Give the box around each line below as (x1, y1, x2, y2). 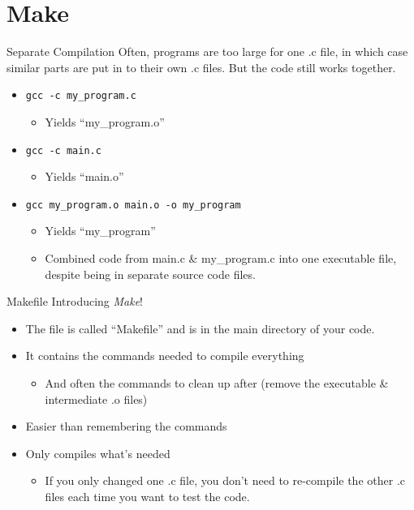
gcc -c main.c (25, 144, 101, 156)
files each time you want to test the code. (45, 488, 250, 504)
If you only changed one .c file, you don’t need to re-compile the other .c (45, 472, 405, 489)
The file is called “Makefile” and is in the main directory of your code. (25, 319, 375, 336)
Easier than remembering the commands (25, 418, 227, 435)
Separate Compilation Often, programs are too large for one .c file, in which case (6, 43, 408, 60)
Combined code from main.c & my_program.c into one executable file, (45, 250, 397, 267)
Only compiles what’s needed (25, 444, 170, 461)
